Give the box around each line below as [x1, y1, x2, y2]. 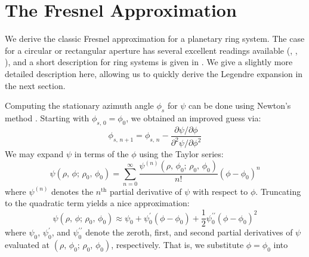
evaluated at [5, 238, 50, 250]
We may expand [5, 148, 64, 160]
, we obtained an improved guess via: [126, 111, 261, 124]
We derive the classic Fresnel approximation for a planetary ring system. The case [5, 32, 305, 45]
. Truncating [255, 185, 301, 197]
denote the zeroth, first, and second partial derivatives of [85, 226, 293, 238]
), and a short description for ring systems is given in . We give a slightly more [5, 56, 293, 68]
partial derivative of [109, 185, 182, 197]
